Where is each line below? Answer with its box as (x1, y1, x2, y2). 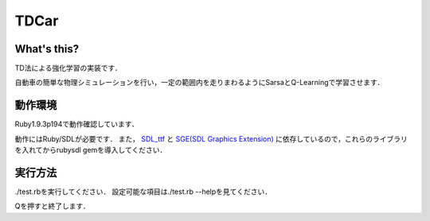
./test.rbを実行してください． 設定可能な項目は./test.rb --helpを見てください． (14, 187, 272, 196)
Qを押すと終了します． (14, 201, 91, 211)
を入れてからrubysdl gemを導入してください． (14, 145, 167, 155)
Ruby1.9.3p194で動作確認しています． (14, 119, 139, 129)
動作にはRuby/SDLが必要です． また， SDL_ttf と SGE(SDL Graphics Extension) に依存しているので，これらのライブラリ (14, 134, 408, 143)
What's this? (14, 42, 80, 56)
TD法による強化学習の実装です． (14, 64, 123, 73)
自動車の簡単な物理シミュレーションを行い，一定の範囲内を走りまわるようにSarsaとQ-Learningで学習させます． (14, 78, 385, 87)
